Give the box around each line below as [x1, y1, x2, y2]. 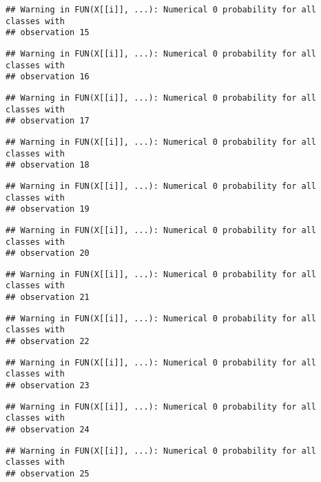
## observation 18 [6, 160, 90, 170]
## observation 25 [6, 469, 90, 479]
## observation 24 [6, 425, 90, 435]
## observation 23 [6, 381, 90, 391]
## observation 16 [6, 72, 90, 82]
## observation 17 [6, 116, 90, 126]
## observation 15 [6, 28, 90, 38]
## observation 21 [6, 292, 90, 303]
